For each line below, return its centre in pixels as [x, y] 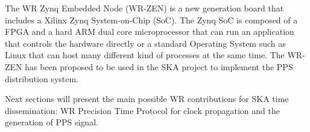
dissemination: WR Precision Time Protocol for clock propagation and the [142, 110]
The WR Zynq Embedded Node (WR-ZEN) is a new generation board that [144, 8]
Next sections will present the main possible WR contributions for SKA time [147, 99]
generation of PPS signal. [52, 122]
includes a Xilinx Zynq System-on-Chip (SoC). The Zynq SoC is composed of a [151, 19]
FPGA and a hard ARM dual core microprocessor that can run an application [150, 31]
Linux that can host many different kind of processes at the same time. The [145, 55]
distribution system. [42, 78]
